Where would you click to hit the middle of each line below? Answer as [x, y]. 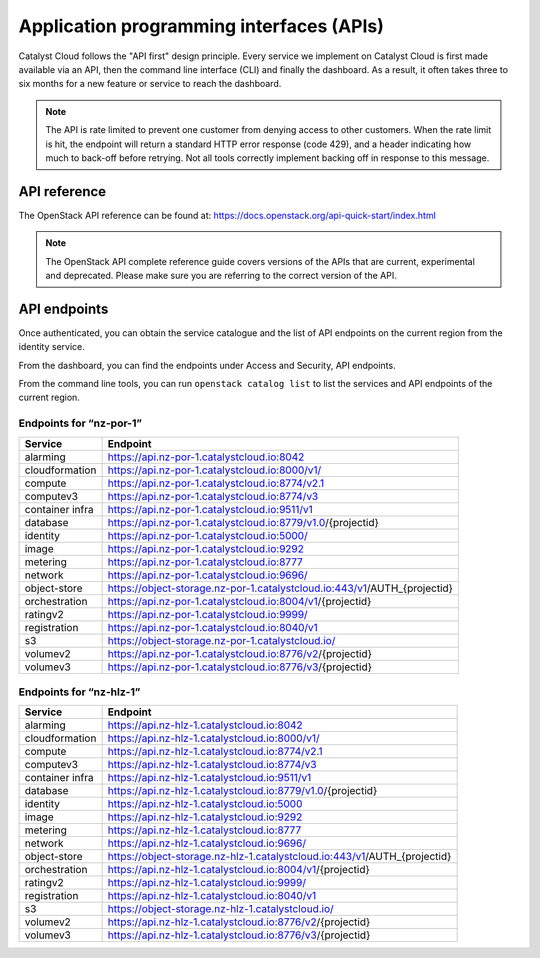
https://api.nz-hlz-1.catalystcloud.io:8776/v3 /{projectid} [239, 935]
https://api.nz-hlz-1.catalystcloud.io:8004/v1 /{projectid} [238, 870]
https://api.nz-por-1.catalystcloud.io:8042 [206, 457]
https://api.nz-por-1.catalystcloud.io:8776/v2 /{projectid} [239, 653]
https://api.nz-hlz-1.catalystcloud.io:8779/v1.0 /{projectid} [242, 791]
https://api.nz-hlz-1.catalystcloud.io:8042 [205, 725]
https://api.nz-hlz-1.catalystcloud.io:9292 [205, 817]
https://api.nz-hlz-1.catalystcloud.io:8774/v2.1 [215, 752]
